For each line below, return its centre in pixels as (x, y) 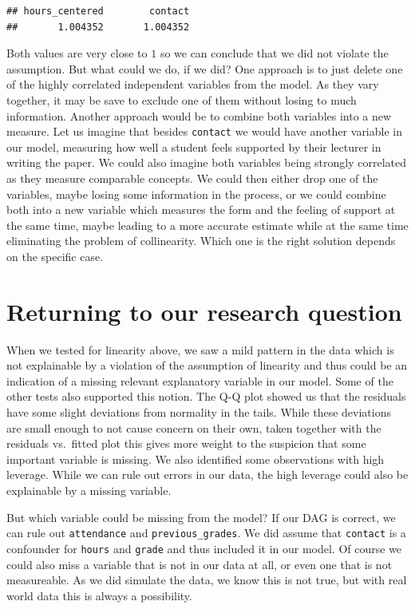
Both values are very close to (77, 53)
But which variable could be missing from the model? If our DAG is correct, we (201, 517)
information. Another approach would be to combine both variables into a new (199, 115)
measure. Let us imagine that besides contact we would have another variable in (204, 131)
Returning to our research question (204, 311)
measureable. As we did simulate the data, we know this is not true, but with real (207, 580)
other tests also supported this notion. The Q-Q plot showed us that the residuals (206, 396)
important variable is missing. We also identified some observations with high (196, 459)
